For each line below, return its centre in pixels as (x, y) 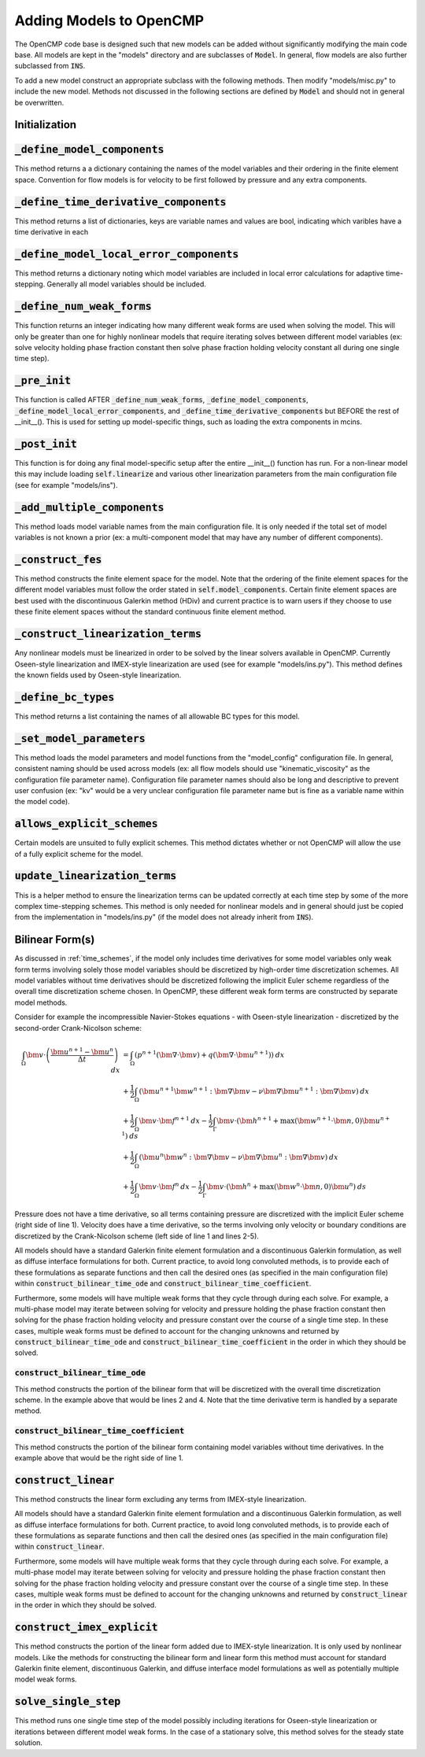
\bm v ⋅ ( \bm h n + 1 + (248, 1120)
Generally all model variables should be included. (126, 284)
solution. (29, 1743)
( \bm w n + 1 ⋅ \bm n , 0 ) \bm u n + (342, 1120)
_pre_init (42, 381)
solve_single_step (68, 1702)
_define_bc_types (65, 697)
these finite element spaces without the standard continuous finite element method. (150, 612)
